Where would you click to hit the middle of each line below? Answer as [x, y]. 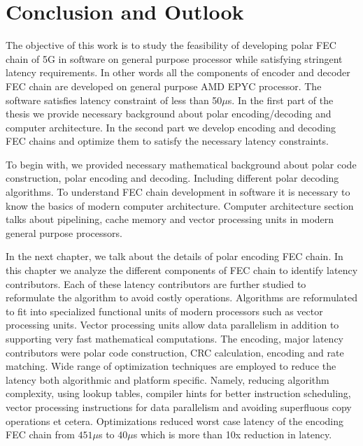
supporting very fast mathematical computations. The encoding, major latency [175, 338]
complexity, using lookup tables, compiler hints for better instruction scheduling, [178, 393]
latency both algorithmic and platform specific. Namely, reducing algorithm [168, 379]
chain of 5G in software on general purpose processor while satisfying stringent [174, 58]
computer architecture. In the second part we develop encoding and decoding [171, 127]
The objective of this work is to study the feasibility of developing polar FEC [171, 45]
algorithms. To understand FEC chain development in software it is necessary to [178, 192]
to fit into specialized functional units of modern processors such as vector [164, 311]
